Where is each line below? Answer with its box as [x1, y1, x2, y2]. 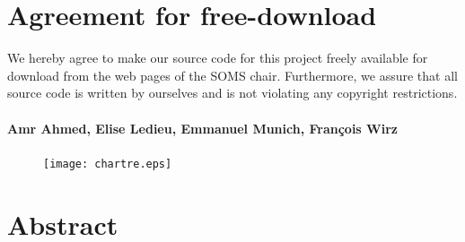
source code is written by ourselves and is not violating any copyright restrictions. [7, 83, 458, 102]
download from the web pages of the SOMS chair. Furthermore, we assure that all [7, 65, 458, 84]
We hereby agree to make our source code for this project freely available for [7, 48, 428, 67]
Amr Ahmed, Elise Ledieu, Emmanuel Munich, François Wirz [7, 118, 398, 137]
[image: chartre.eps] [43, 157, 172, 170]
